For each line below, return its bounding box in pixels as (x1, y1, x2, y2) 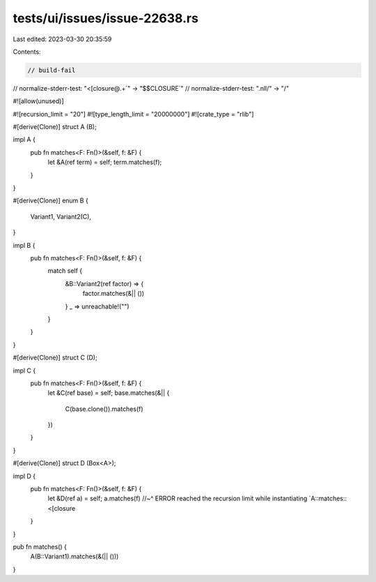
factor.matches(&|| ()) (82, 290, 145, 298)
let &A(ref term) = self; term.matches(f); (47, 158, 162, 167)
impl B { (13, 241, 36, 249)
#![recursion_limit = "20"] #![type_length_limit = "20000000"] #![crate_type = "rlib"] (13, 110, 254, 118)
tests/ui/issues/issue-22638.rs (13, 10, 198, 26)
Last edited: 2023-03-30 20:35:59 (13, 35, 112, 43)
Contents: (13, 47, 41, 56)
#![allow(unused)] (13, 97, 64, 105)
